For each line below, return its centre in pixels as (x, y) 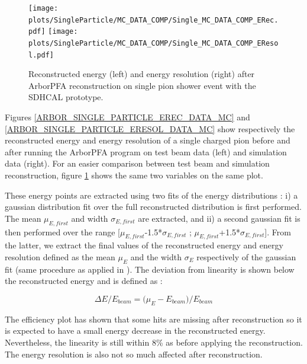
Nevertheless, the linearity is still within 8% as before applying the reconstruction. (154, 342)
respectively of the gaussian (246, 257)
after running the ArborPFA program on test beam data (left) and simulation (146, 151)
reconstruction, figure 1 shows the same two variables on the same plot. (134, 175)
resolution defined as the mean (60, 257)
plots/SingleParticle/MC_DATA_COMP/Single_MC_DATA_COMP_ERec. (153, 20)
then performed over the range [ (62, 232)
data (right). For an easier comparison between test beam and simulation (137, 163)
